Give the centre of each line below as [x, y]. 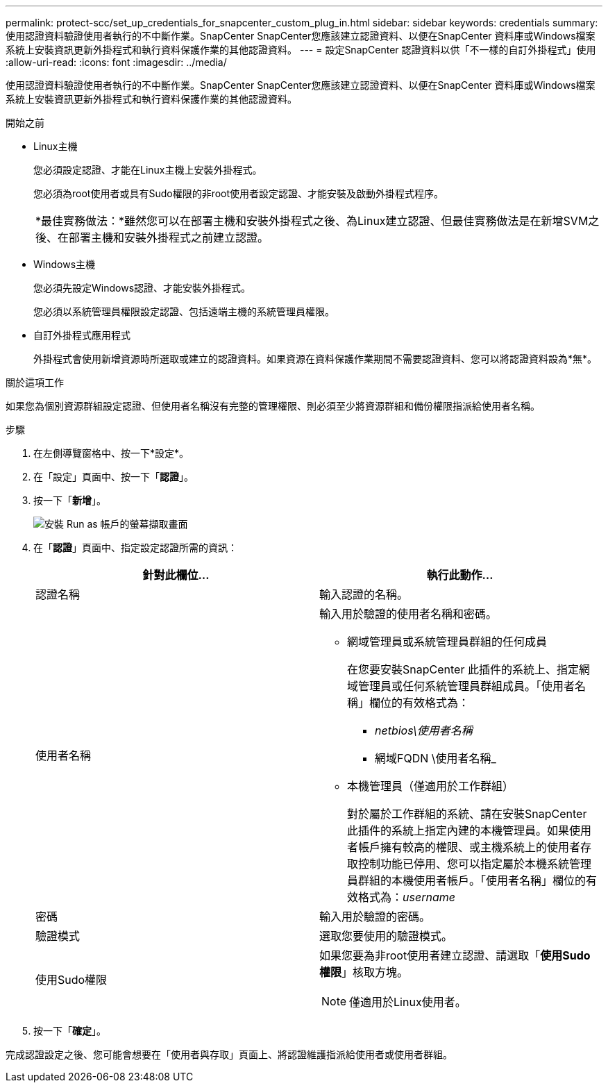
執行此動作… [460, 575]
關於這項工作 [35, 382]
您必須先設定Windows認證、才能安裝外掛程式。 [142, 288]
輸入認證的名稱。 [364, 594]
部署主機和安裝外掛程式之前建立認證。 [169, 237]
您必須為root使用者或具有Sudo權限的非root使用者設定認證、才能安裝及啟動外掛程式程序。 [239, 193]
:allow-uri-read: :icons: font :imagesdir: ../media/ [116, 62]
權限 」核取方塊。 [364, 972]
